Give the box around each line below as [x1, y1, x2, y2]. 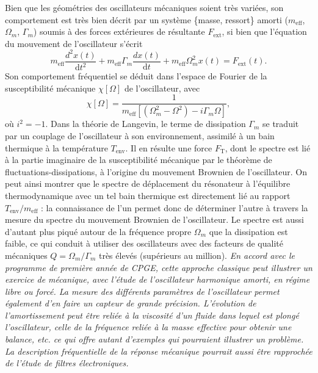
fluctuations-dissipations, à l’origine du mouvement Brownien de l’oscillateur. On [5, 165, 308, 178]
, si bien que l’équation [222, 25, 307, 38]
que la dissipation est [209, 225, 288, 237]
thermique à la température [5, 141, 108, 154]
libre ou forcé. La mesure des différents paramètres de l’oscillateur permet [5, 284, 280, 297]
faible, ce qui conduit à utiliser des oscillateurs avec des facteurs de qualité [5, 237, 283, 250]
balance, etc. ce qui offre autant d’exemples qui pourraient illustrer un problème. [5, 333, 304, 346]
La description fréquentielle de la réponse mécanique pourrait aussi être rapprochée [5, 344, 313, 357]
